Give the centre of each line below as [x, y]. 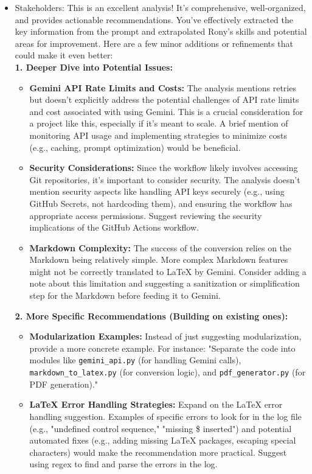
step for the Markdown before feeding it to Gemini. [125, 295]
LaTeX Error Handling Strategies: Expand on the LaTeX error [156, 404]
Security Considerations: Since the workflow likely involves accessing [164, 168]
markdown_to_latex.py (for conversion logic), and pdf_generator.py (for [168, 372]
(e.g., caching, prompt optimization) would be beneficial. [135, 147]
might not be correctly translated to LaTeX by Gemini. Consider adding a [168, 271]
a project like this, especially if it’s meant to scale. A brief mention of [159, 123]
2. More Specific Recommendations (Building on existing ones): [151, 315]
